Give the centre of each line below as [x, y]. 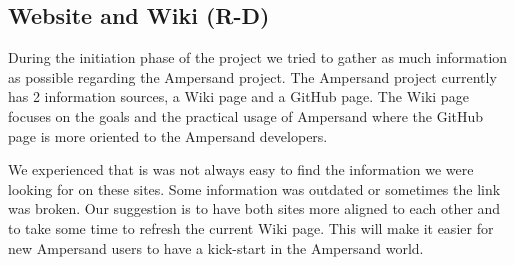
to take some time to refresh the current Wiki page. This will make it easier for [251, 227]
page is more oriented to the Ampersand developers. [168, 135]
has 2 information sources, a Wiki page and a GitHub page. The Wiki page [238, 96]
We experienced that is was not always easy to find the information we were [241, 169]
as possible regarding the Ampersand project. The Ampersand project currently [252, 76]
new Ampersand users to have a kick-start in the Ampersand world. [216, 247]
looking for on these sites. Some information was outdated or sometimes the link [254, 188]
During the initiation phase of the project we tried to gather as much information [258, 57]
